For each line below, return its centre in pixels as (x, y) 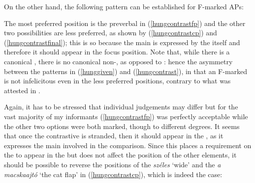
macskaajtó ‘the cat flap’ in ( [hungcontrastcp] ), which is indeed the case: (113, 174)
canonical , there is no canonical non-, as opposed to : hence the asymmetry (118, 61)
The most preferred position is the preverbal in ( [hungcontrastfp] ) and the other (125, 23)
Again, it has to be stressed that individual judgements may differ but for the (121, 107)
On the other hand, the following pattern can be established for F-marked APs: (124, 6)
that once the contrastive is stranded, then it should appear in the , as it (114, 136)
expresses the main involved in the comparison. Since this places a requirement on (128, 145)
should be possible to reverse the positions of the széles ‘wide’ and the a (112, 164)
